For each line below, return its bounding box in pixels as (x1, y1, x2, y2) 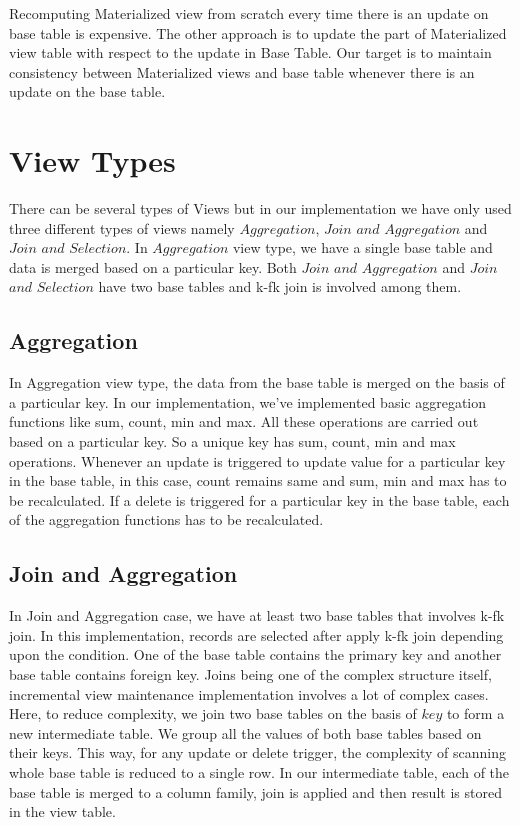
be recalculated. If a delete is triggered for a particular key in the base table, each (9, 489, 510, 510)
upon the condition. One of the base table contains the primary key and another (9, 644, 502, 665)
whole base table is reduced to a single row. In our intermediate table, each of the (9, 761, 510, 782)
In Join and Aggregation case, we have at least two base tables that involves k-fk (9, 605, 505, 626)
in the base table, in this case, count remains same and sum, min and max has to (9, 470, 507, 491)
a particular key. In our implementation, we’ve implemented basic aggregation (9, 391, 487, 412)
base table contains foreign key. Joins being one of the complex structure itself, (9, 664, 492, 684)
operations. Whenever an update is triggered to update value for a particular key (9, 450, 506, 471)
